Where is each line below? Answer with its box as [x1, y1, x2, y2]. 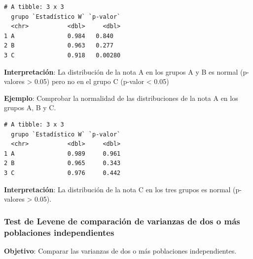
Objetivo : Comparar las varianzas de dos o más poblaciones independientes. [4, 245, 237, 256]
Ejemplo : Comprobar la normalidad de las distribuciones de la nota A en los [4, 92, 238, 103]
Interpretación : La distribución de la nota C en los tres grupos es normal [4, 184, 231, 194]
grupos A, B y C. [4, 102, 56, 113]
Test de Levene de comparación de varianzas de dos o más [4, 215, 240, 227]
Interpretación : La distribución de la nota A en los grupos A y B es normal [4, 66, 238, 77]
